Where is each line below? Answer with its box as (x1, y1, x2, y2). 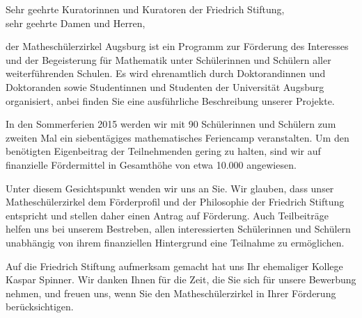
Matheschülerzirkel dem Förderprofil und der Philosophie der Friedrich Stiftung (6, 194, 345, 209)
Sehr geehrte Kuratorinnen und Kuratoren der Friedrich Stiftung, (6, 2, 285, 16)
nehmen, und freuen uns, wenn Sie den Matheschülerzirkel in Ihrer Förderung (6, 285, 336, 300)
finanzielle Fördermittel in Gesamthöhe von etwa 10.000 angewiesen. (6, 157, 297, 171)
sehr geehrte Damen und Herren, (6, 15, 145, 30)
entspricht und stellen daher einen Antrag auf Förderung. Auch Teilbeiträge (6, 208, 329, 222)
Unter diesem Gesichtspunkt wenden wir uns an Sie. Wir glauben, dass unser (6, 181, 334, 195)
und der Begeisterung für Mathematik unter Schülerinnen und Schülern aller (6, 52, 331, 67)
